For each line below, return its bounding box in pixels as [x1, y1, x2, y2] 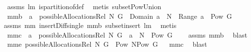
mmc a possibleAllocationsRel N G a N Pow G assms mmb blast [7, 29, 248, 39]
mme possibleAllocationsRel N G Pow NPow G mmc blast [7, 39, 207, 49]
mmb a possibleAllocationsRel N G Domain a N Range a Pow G [7, 11, 232, 21]
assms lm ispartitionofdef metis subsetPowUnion [7, 1, 161, 11]
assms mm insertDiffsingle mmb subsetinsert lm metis [4, 20, 177, 30]
